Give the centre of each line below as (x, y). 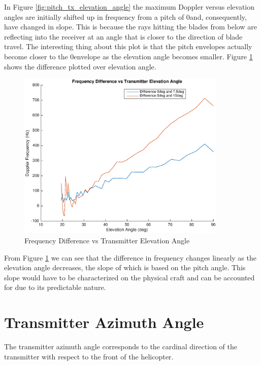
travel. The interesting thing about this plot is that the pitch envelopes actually (128, 46)
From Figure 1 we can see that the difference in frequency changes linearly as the (130, 257)
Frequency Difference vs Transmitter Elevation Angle (107, 240)
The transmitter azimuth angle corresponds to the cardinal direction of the (121, 346)
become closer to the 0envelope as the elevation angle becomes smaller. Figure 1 (128, 56)
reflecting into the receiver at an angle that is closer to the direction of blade (123, 36)
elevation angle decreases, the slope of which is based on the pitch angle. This (125, 267)
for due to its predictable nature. (55, 287)
